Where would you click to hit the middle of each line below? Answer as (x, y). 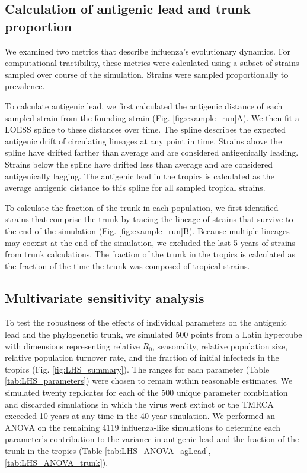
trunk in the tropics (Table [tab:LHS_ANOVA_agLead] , (108, 451)
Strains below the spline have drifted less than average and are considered (139, 164)
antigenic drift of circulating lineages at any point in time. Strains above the (143, 141)
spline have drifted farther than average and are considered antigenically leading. (152, 152)
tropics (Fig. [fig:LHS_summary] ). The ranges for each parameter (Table (137, 369)
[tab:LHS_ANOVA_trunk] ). (57, 462)
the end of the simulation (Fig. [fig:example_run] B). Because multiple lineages (147, 230)
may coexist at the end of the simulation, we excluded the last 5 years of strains (150, 242)
